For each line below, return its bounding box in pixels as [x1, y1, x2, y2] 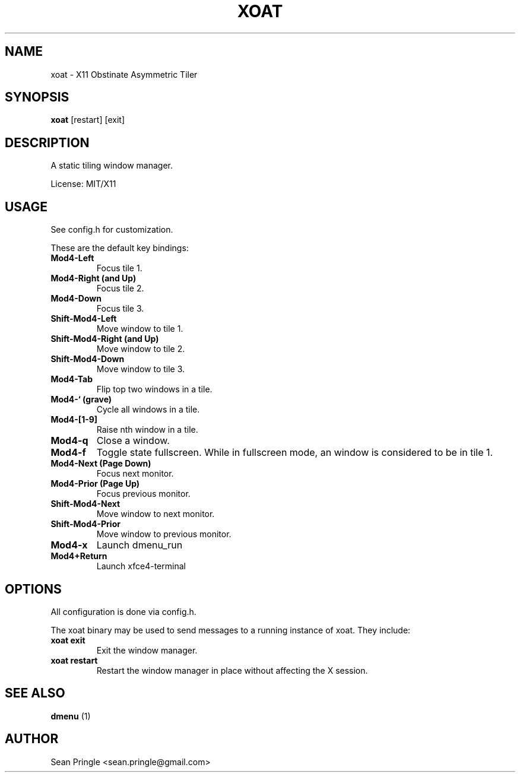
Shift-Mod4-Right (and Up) [50, 334, 159, 344]
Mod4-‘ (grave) [50, 394, 112, 405]
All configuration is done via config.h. [50, 606, 196, 617]
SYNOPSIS [5, 90, 69, 105]
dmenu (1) [50, 711, 91, 721]
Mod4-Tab [50, 374, 93, 385]
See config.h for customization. [50, 224, 173, 235]
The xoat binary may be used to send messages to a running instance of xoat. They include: [50, 624, 411, 635]
